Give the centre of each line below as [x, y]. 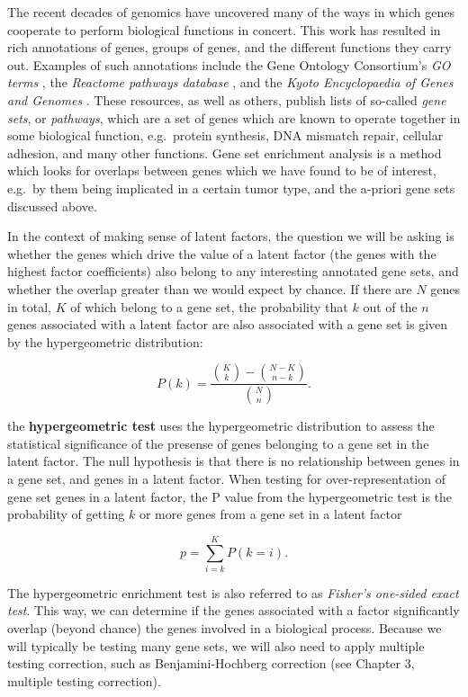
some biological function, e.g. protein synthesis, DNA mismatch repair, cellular [225, 135]
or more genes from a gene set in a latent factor [270, 514]
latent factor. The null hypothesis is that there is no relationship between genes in [234, 461]
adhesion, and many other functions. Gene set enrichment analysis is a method [225, 152]
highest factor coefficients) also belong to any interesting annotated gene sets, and [233, 271]
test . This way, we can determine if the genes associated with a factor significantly [234, 610]
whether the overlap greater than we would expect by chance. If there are [210, 288]
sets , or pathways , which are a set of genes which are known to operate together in [234, 117]
